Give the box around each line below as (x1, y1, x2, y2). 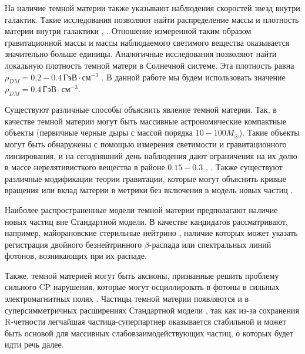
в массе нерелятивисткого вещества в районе (5, 161, 165, 173)
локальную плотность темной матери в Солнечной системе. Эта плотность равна (5, 59, 294, 71)
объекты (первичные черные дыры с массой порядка (5, 126, 193, 139)
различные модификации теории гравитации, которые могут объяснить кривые (5, 172, 287, 184)
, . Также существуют (205, 161, 283, 173)
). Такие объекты (239, 126, 300, 139)
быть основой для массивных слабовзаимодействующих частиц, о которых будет (5, 326, 294, 339)
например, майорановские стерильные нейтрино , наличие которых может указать (5, 227, 298, 239)
